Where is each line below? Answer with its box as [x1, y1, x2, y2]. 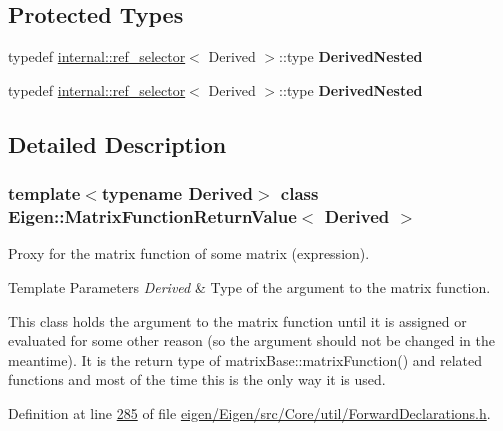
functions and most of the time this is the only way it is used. [8, 369, 386, 390]
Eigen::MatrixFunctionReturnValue [8, 204, 297, 229]
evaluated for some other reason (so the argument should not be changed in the [8, 330, 495, 351]
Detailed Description [8, 128, 227, 159]
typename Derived [101, 181, 253, 206]
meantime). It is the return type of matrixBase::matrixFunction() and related [8, 349, 483, 370]
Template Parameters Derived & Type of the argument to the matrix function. [8, 276, 491, 297]
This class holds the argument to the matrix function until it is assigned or [8, 310, 467, 331]
